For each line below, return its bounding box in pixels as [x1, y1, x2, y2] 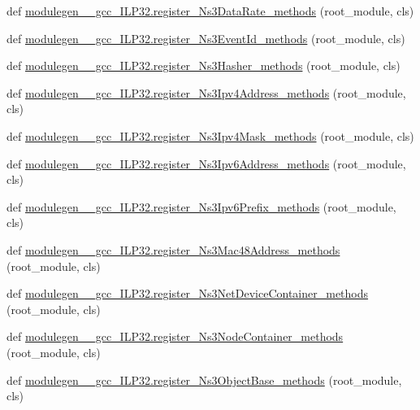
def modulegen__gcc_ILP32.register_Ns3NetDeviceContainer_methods [6, 285, 369, 302]
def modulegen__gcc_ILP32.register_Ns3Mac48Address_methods [6, 241, 340, 258]
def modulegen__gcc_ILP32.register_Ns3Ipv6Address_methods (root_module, [6, 155, 406, 172]
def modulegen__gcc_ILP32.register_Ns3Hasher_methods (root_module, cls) [6, 57, 401, 74]
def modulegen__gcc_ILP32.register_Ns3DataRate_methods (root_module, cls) [6, 2, 414, 19]
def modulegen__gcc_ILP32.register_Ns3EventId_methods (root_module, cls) [6, 29, 405, 46]
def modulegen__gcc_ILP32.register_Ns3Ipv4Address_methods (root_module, [6, 84, 406, 101]
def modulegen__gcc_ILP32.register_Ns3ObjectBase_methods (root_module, [6, 371, 402, 388]
